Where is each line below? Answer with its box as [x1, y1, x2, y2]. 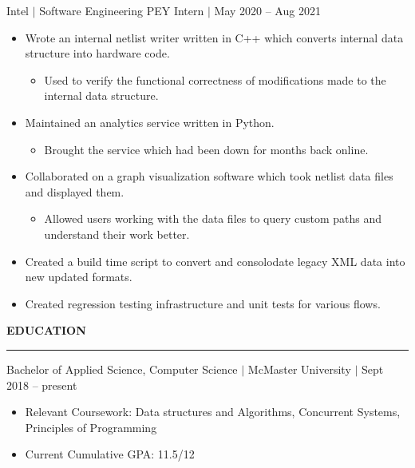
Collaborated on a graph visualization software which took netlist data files [25, 168, 393, 184]
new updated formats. [25, 268, 132, 285]
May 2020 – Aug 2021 [214, 2, 321, 18]
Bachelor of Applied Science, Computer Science [6, 360, 238, 377]
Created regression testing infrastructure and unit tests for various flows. [25, 295, 381, 311]
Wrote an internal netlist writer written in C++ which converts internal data [25, 29, 404, 46]
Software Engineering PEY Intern [39, 2, 204, 18]
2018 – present [6, 376, 77, 393]
